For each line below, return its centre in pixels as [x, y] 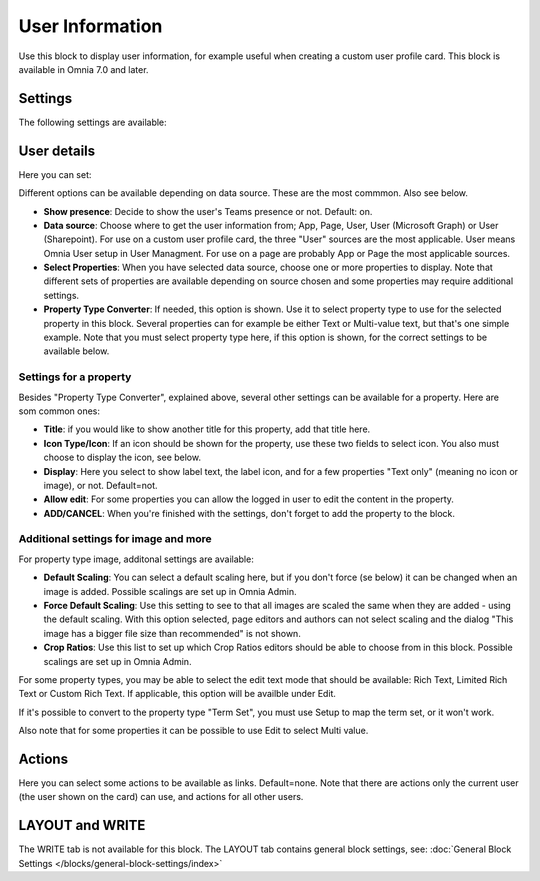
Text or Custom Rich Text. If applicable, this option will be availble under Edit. [177, 694]
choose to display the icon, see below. [122, 457]
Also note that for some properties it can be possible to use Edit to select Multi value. [193, 731]
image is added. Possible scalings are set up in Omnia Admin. [170, 591]
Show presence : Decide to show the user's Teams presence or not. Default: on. [208, 211]
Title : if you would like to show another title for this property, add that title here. [207, 429]
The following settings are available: [92, 122]
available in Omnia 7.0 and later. [83, 69]
